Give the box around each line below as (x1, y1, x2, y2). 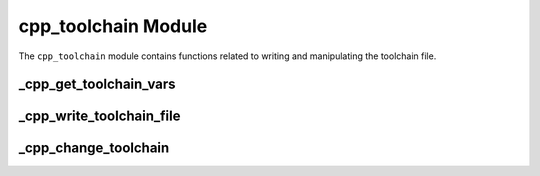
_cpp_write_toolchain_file (18, 108, 181, 125)
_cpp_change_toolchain (18, 140, 170, 157)
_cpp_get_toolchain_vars (18, 76, 176, 93)
